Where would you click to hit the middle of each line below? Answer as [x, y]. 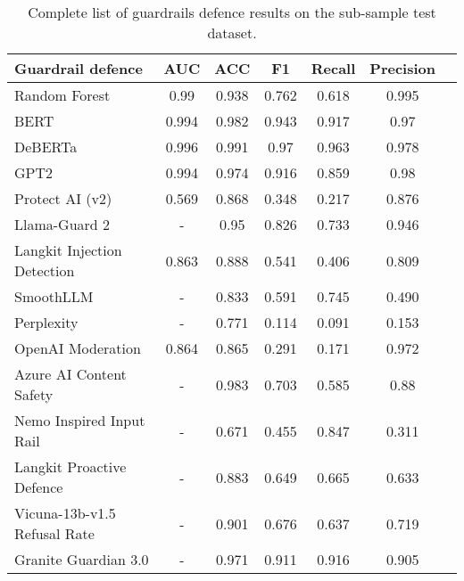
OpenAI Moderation [78, 348]
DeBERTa [46, 147]
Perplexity [46, 322]
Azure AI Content [70, 374]
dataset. [232, 33]
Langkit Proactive [70, 466]
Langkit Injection [68, 250]
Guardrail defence [79, 68]
